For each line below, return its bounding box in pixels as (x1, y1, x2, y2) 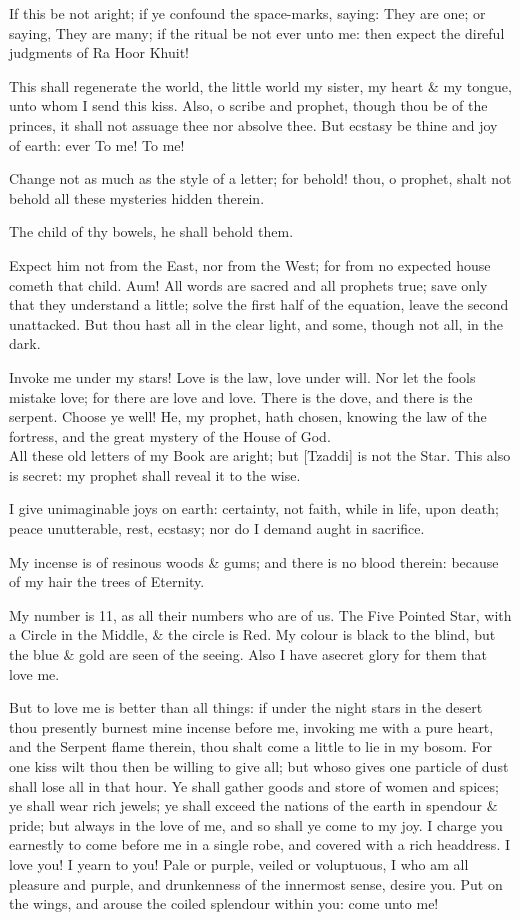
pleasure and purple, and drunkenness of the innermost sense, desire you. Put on (9, 873, 503, 894)
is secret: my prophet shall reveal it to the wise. (9, 464, 301, 485)
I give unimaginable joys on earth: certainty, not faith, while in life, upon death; (9, 498, 499, 519)
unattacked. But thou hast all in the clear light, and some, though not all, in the (9, 313, 503, 334)
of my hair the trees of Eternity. (9, 571, 205, 592)
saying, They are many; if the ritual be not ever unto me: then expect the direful (9, 22, 505, 43)
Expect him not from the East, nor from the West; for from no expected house (9, 254, 491, 275)
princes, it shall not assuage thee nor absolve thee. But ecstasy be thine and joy (9, 114, 498, 135)
